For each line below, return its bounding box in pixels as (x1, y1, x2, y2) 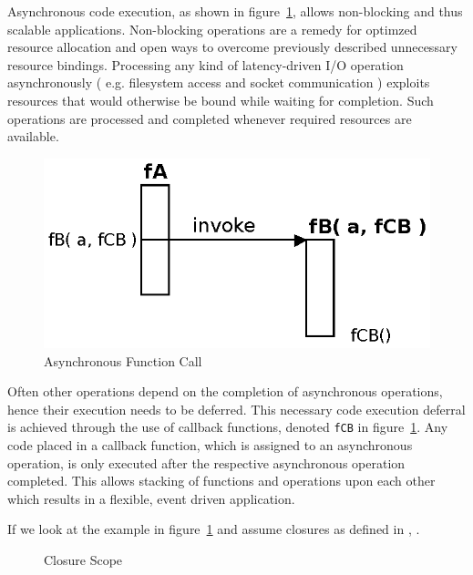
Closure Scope (44, 550, 123, 570)
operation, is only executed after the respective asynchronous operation (7, 453, 406, 472)
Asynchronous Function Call (44, 351, 202, 370)
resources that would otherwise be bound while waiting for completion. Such (7, 90, 434, 109)
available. (7, 127, 59, 146)
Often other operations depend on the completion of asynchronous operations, (7, 382, 443, 401)
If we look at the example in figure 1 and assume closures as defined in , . (7, 519, 420, 539)
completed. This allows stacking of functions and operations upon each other (7, 471, 436, 490)
